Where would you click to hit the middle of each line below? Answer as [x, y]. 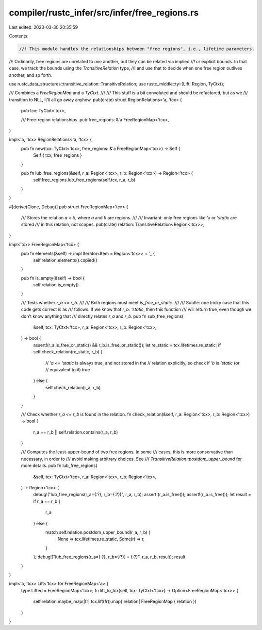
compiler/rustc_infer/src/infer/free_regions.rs [104, 13]
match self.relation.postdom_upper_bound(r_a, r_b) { [98, 532]
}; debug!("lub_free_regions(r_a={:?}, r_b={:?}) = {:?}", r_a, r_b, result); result [109, 557]
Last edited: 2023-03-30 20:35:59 [43, 27]
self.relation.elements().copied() [65, 260]
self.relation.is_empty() [56, 285]
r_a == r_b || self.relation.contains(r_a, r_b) [76, 432]
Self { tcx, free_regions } [57, 155]
